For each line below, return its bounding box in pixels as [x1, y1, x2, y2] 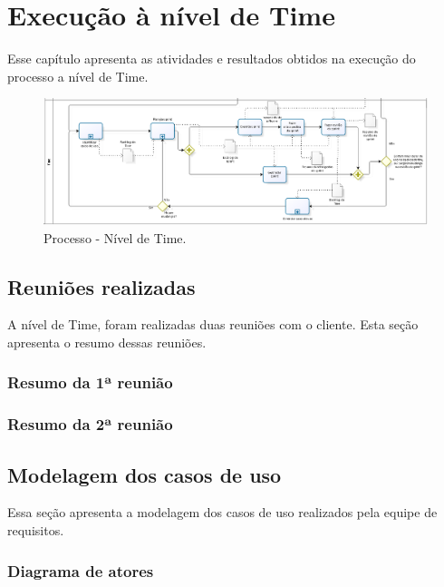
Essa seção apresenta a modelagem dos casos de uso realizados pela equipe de [7, 503, 438, 522]
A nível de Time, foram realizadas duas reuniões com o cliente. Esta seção [7, 315, 419, 334]
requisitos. [7, 521, 64, 540]
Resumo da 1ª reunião [7, 371, 173, 394]
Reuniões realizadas [7, 272, 196, 300]
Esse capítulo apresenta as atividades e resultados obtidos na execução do [7, 49, 416, 68]
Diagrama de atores [7, 559, 154, 582]
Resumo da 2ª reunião [7, 413, 173, 435]
